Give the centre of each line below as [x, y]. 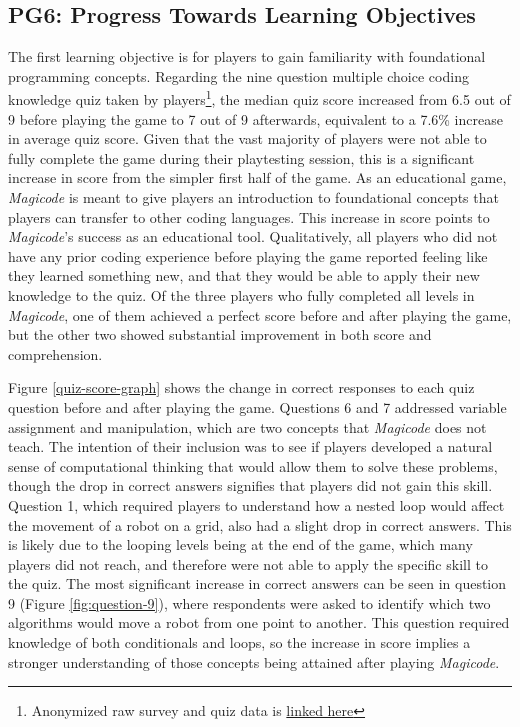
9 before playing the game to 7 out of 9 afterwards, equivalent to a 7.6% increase [255, 118]
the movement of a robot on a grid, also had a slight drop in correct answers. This [260, 524]
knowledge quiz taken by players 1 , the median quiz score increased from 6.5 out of [259, 98]
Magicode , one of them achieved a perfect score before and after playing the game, [260, 314]
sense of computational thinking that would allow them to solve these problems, [253, 465]
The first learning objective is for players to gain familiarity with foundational [247, 56]
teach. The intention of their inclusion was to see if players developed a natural [250, 446]
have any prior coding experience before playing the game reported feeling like [248, 255]
